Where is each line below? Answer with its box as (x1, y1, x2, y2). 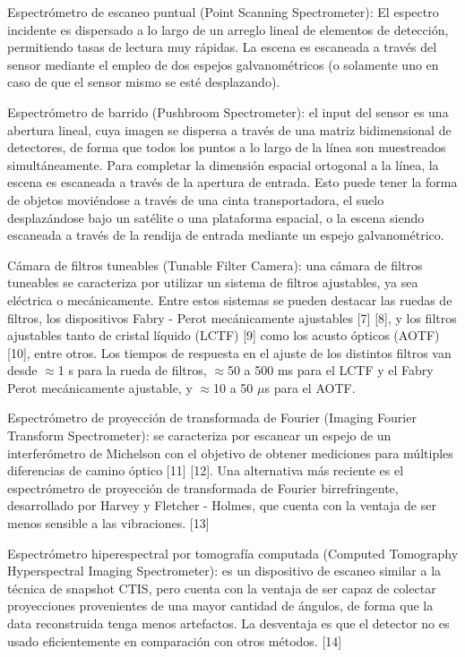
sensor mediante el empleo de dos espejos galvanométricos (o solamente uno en (7, 55, 439, 73)
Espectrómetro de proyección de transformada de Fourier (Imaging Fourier (7, 408, 417, 427)
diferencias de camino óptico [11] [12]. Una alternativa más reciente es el (7, 461, 404, 480)
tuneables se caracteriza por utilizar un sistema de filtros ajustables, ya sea (7, 273, 418, 292)
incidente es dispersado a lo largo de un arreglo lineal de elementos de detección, (7, 20, 449, 38)
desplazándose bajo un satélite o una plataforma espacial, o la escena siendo (7, 208, 425, 226)
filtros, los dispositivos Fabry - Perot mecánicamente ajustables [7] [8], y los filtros (7, 308, 457, 327)
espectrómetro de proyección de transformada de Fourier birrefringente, (7, 478, 399, 497)
